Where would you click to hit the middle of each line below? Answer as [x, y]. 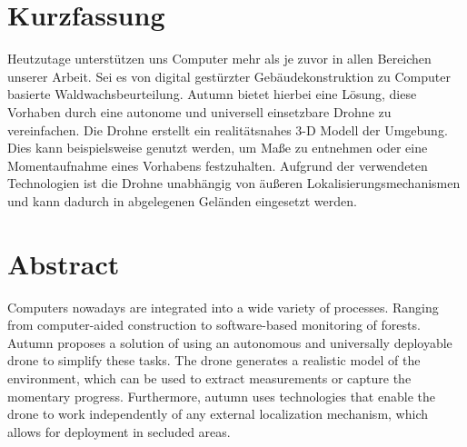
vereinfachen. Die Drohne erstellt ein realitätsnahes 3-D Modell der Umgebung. [228, 129]
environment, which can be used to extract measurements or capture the [209, 377]
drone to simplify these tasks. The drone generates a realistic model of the [214, 360]
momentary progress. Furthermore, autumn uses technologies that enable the [221, 396]
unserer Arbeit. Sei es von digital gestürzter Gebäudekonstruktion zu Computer [229, 76]
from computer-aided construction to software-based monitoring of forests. [214, 325]
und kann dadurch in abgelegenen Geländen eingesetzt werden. [182, 200]
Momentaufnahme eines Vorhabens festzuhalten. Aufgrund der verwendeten [218, 165]
